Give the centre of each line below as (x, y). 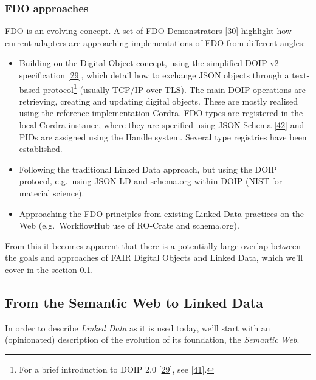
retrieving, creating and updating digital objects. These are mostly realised (159, 101)
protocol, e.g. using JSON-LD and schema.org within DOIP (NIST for (151, 181)
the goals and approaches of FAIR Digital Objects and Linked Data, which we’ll (154, 257)
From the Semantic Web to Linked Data (134, 302)
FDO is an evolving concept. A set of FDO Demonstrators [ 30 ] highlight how (148, 31)
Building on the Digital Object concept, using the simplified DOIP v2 (149, 63)
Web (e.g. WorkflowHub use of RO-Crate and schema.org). (129, 225)
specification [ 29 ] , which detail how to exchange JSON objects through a (154, 75)
